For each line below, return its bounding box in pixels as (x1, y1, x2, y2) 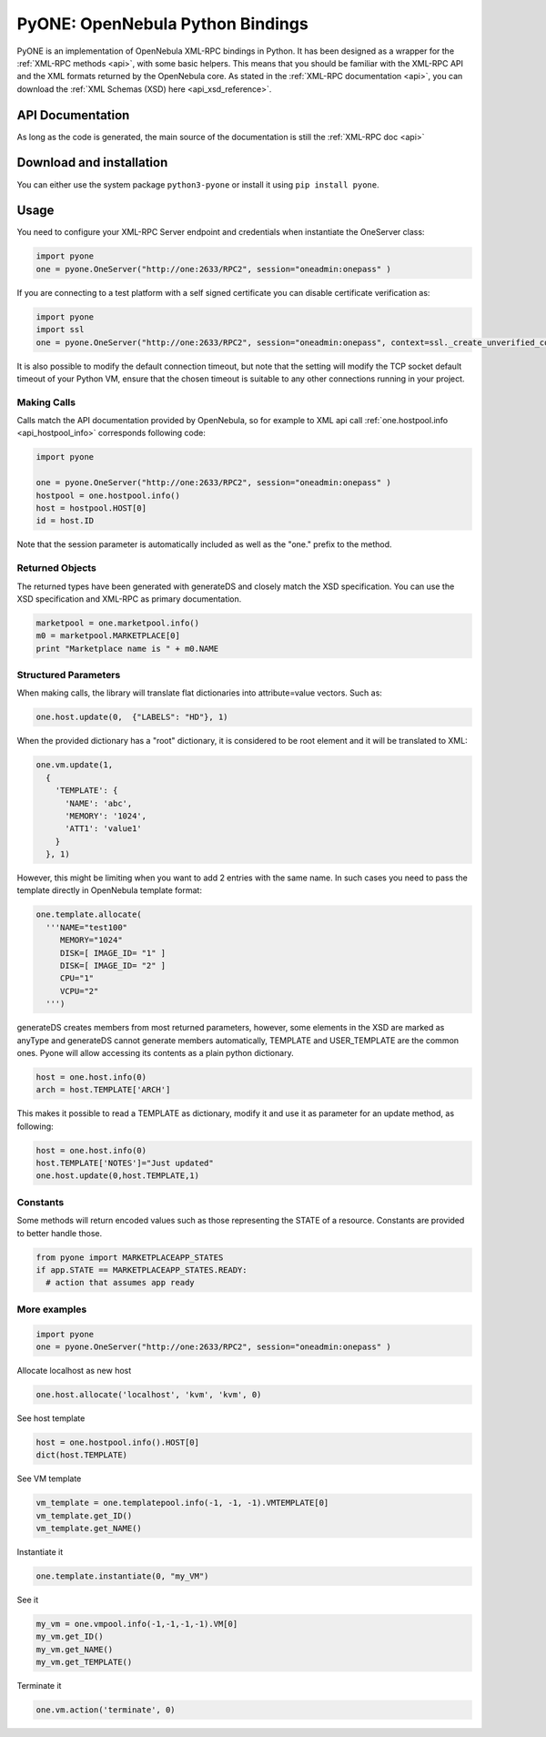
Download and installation (16, 155, 168, 170)
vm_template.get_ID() (35, 1510, 133, 1520)
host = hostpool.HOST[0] (35, 503, 147, 513)
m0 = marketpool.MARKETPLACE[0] (35, 631, 181, 641)
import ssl (35, 324, 85, 335)
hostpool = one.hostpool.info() (35, 490, 181, 501)
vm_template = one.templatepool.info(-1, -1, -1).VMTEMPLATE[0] (35, 1498, 329, 1508)
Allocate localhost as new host (16, 1365, 132, 1376)
